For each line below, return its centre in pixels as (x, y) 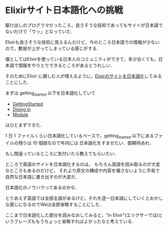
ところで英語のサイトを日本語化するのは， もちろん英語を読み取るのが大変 (83, 164)
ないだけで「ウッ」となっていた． (40, 31)
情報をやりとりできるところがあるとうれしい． (67, 65)
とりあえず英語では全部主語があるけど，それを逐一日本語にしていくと (77, 198)
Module (20, 114)
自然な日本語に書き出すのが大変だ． (43, 177)
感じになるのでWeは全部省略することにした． (57, 204)
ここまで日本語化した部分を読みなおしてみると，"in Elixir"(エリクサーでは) (82, 215)
